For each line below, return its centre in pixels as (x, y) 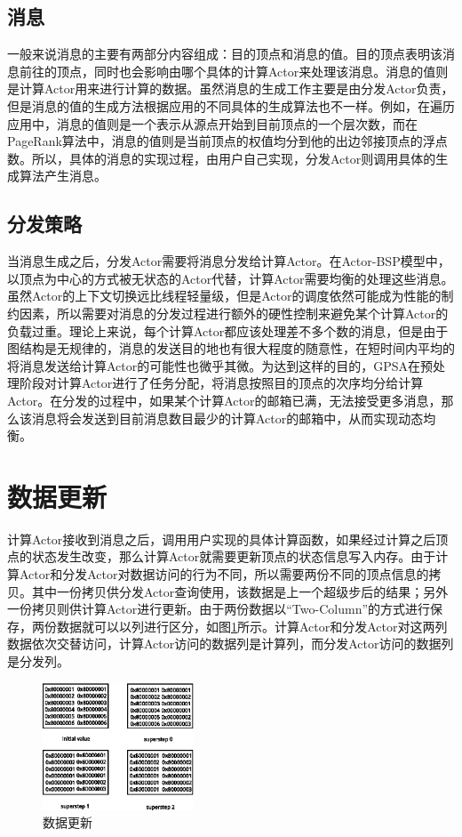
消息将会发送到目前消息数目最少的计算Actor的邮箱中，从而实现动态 (227, 418)
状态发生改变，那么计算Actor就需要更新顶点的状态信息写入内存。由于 (234, 556)
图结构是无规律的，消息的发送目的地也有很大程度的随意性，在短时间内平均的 (231, 348)
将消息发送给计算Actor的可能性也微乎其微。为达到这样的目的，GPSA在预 (220, 365)
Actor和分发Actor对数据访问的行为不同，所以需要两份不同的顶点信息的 (224, 574)
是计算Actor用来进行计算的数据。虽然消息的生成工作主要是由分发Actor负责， (231, 89)
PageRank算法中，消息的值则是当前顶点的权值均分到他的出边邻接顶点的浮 (221, 141)
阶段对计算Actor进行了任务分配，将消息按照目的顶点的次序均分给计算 (221, 383)
